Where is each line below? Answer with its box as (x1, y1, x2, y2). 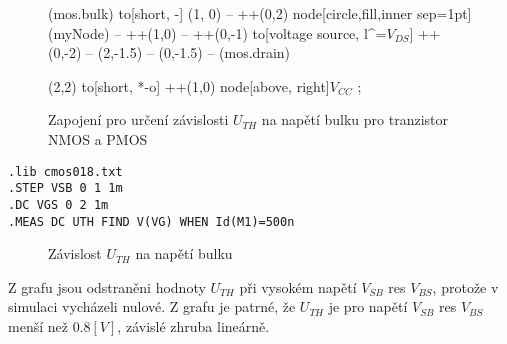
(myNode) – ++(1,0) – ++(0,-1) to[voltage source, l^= (48, 22, 387, 43)
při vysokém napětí (239, 276, 357, 297)
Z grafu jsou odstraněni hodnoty (8, 276, 206, 297)
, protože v (432, 276, 499, 297)
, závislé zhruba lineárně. (117, 315, 270, 336)
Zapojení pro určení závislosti (48, 109, 229, 130)
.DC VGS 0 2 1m (8, 197, 109, 212)
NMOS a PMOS (48, 128, 148, 149)
